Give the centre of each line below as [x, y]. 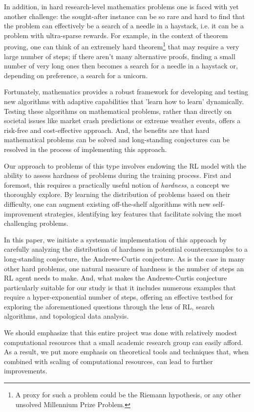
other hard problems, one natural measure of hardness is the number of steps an [124, 268]
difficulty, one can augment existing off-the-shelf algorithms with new [107, 204]
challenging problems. [36, 223]
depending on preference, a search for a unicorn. [76, 75]
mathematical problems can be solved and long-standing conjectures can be [117, 140]
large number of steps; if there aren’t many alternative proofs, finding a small [120, 56]
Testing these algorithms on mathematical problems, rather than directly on [118, 111]
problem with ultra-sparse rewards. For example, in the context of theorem [116, 35]
